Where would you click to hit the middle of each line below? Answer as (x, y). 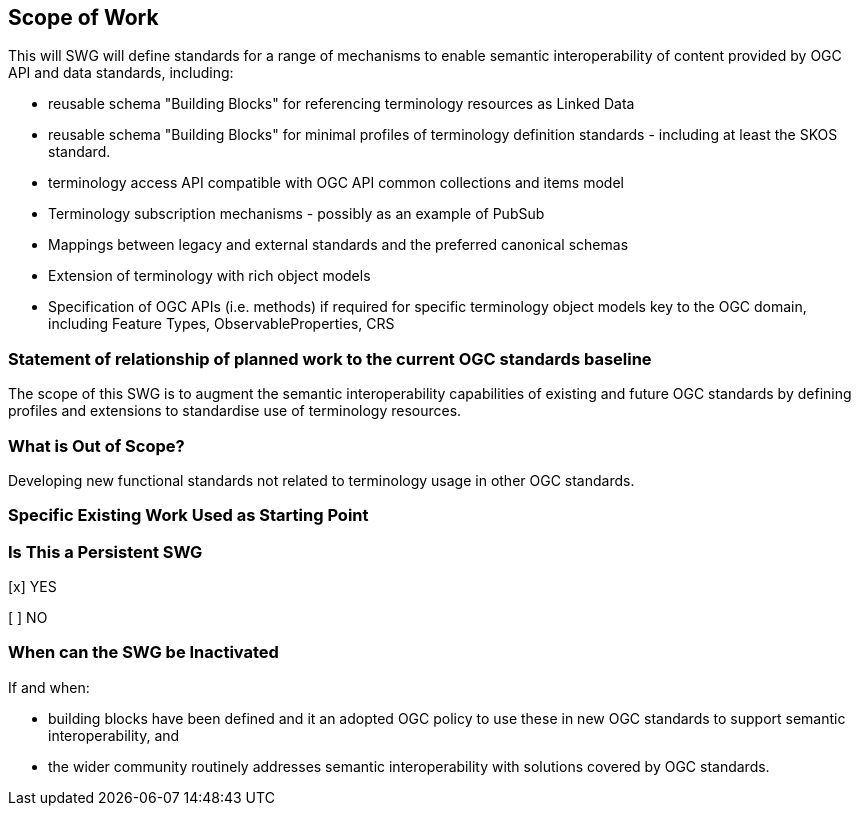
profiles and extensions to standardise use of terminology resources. (235, 411)
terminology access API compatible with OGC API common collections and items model (336, 183)
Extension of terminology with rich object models (209, 276)
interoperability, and (114, 735)
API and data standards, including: (121, 73)
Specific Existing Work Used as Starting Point (188, 515)
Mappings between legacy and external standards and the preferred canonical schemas (338, 245)
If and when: (49, 687)
